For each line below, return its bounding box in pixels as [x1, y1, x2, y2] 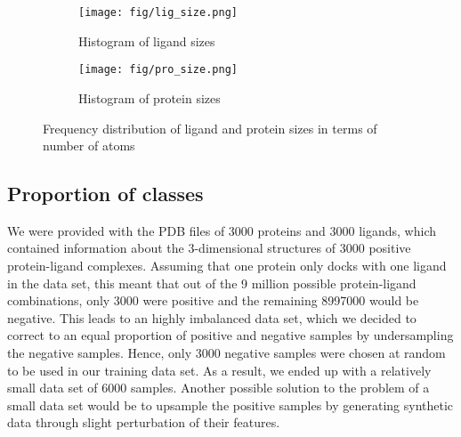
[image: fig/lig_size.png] [78, 6, 238, 19]
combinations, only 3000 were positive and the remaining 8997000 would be [7, 291, 419, 310]
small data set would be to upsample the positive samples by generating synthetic [7, 395, 454, 414]
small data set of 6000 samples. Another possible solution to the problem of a [7, 378, 430, 397]
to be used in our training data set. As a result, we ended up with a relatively [7, 360, 432, 379]
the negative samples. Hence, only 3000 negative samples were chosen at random [7, 344, 446, 362]
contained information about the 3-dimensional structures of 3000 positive [7, 239, 411, 257]
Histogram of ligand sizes [78, 31, 215, 50]
